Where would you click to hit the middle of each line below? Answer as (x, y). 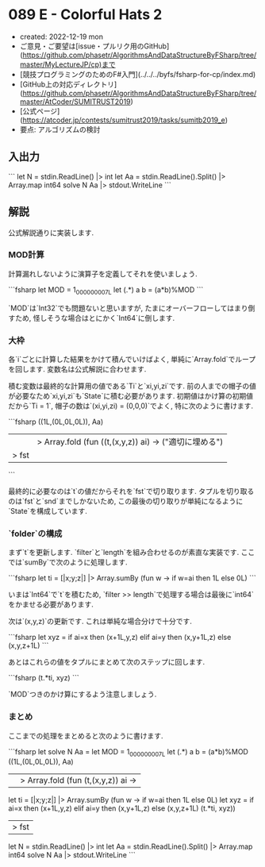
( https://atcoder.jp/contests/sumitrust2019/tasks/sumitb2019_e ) (124, 120)
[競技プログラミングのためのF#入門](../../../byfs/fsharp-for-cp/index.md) (138, 74)
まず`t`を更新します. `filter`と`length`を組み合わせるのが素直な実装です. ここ (132, 553)
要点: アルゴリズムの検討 (60, 129)
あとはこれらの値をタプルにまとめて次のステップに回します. (107, 662)
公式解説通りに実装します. (51, 233)
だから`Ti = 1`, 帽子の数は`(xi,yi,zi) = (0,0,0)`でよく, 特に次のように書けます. (131, 406)
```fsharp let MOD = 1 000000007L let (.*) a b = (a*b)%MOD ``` (106, 290)
